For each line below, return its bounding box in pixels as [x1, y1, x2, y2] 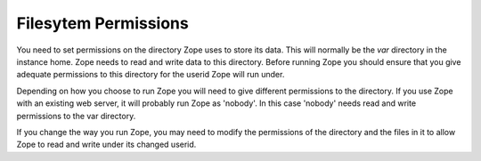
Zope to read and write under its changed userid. [16, 139, 197, 150]
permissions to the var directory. [16, 110, 136, 121]
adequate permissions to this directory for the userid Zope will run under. [16, 69, 285, 80]
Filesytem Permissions [16, 13, 189, 33]
